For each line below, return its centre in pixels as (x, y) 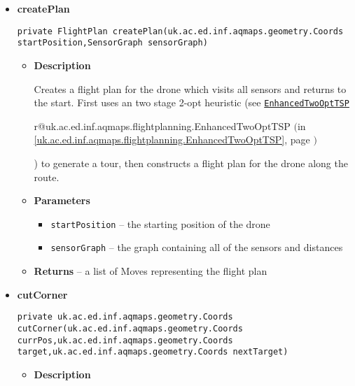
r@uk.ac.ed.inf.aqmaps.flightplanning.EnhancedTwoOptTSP (162, 126)
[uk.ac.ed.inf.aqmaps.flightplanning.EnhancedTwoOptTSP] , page (172, 140)
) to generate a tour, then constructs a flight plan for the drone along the (191, 163)
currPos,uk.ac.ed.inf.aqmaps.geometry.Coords (125, 340)
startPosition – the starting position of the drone (160, 223)
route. (47, 177)
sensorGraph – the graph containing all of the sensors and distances (197, 247)
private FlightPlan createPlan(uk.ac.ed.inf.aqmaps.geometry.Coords (180, 31)
